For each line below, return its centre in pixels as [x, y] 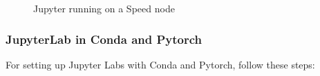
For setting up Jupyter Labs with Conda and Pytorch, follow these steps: [160, 64]
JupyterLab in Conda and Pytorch [104, 39]
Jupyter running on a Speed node [104, 8]
